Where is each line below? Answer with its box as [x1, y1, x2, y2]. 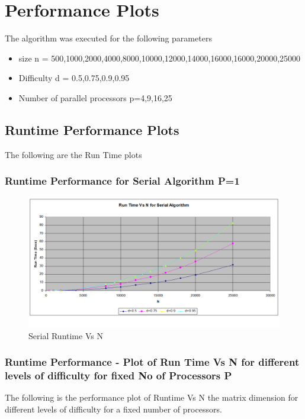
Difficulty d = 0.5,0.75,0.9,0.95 [18, 72, 130, 84]
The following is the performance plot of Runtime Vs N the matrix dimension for [5, 391, 298, 404]
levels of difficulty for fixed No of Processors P [5, 368, 232, 382]
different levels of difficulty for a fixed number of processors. [5, 402, 222, 415]
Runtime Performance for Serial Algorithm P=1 [5, 173, 240, 188]
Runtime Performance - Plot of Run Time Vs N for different [5, 354, 300, 369]
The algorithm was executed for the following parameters [5, 32, 212, 44]
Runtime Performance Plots [5, 120, 179, 138]
